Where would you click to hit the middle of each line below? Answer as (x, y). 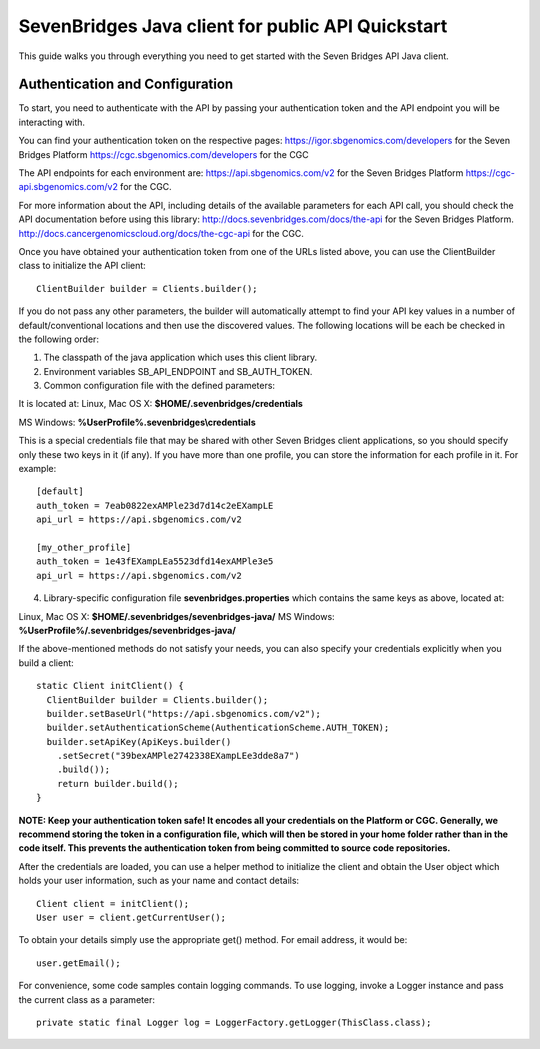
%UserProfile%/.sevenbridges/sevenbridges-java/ (127, 630)
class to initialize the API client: (82, 266)
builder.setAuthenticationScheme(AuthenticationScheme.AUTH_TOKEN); (218, 728)
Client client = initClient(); (113, 903)
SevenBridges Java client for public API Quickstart (233, 26)
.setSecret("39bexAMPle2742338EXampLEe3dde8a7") (178, 756)
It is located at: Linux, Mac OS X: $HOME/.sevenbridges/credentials (161, 404)
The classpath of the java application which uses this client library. (180, 357)
